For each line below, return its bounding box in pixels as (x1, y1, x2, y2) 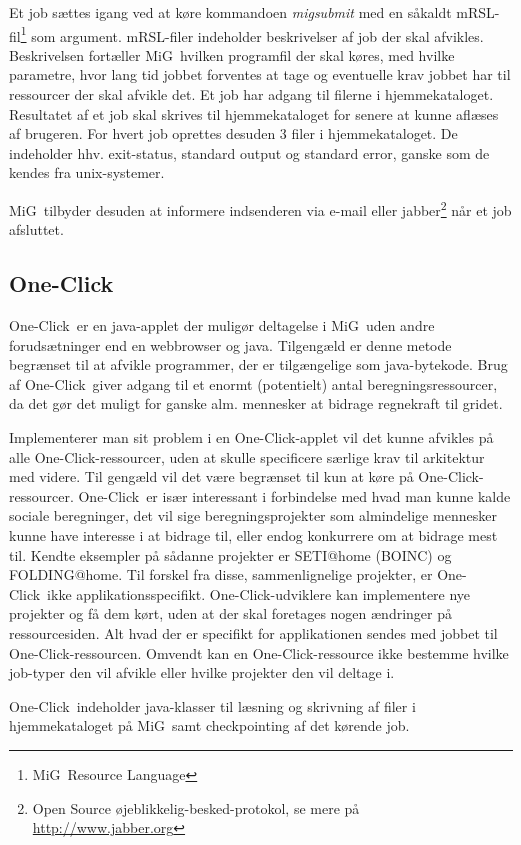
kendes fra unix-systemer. (9, 162, 165, 183)
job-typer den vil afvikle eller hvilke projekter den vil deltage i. (9, 662, 395, 683)
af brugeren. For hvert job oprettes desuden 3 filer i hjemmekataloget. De (9, 123, 458, 144)
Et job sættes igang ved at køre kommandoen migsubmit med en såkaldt (9, 2, 452, 22)
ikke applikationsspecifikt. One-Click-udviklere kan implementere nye (47, 583, 471, 604)
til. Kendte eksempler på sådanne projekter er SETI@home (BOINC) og (9, 544, 452, 565)
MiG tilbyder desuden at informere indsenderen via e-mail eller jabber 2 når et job (9, 197, 512, 220)
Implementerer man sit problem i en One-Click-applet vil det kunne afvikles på (9, 427, 494, 448)
